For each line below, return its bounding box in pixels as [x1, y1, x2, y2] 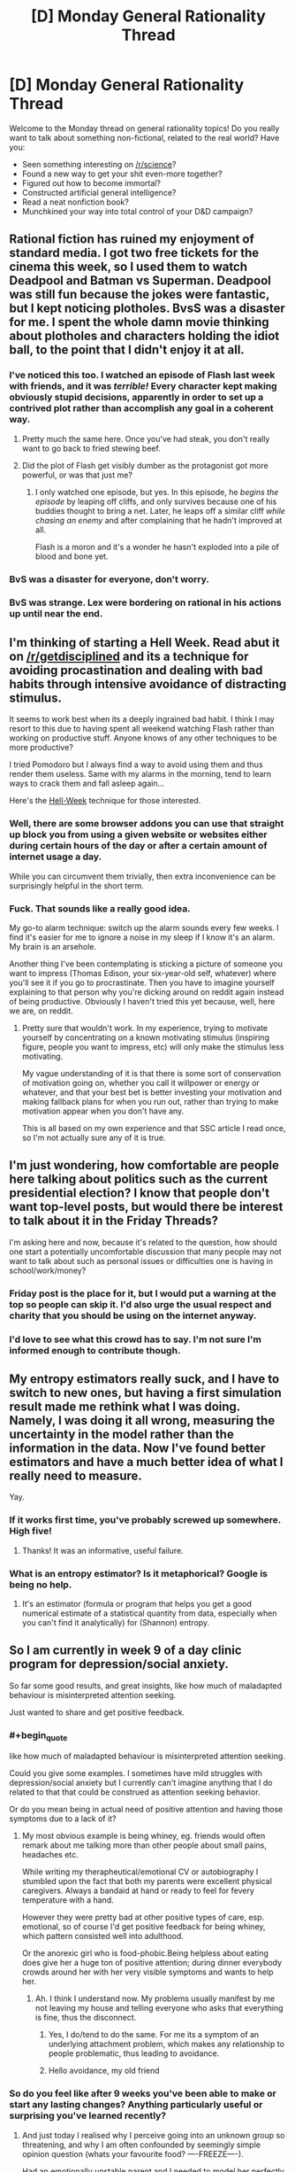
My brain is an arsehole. [9, 941, 97, 951]
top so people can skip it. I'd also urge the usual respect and [9, 1298, 272, 1310]
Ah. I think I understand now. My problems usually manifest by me [34, 1993, 276, 2004]
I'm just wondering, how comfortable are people [9, 1158, 280, 1173]
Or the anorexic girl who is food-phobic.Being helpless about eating [21, 1948, 269, 1959]
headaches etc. [21, 1850, 79, 1860]
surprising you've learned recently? [9, 2110, 166, 2122]
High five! [9, 1525, 52, 1538]
